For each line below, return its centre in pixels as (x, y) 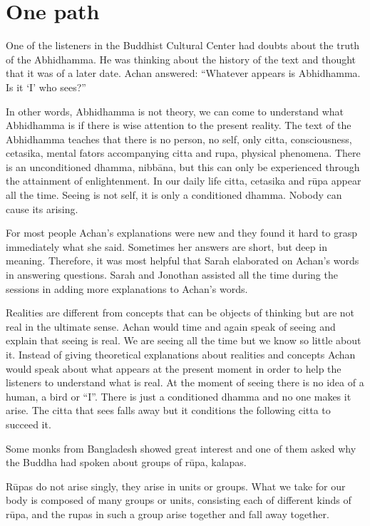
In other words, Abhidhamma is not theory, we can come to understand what (175, 111)
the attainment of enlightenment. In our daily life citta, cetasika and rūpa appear (184, 181)
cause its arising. (42, 208)
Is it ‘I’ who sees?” (46, 87)
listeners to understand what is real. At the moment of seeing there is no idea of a (185, 382)
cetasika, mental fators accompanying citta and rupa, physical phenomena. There (183, 153)
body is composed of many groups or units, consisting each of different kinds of (179, 500)
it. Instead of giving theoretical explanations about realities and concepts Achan (181, 354)
